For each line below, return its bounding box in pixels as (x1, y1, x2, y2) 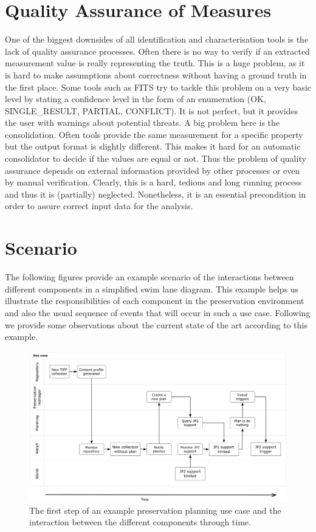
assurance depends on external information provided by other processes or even (5, 164, 300, 176)
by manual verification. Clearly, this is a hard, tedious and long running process (5, 176, 302, 188)
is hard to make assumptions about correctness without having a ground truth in (5, 68, 307, 81)
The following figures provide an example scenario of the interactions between (5, 271, 294, 283)
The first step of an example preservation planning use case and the (29, 503, 281, 516)
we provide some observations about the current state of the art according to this (5, 318, 307, 331)
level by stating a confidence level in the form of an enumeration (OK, (5, 92, 266, 105)
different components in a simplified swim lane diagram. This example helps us (5, 282, 299, 295)
